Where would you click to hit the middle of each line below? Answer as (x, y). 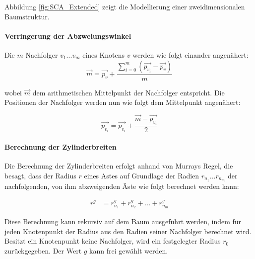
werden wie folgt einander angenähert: (191, 54)
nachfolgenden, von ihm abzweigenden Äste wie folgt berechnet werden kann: (122, 186)
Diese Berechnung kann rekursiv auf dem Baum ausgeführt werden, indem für (123, 221)
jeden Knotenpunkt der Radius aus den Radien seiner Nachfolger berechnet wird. (128, 231)
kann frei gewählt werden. (129, 250)
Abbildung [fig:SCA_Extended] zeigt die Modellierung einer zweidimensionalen (125, 6)
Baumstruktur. (27, 16)
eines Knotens (104, 54)
